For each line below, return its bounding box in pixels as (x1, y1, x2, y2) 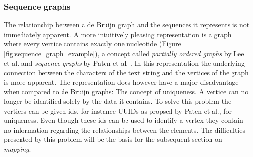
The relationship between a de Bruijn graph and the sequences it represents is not (4, 20, 250, 30)
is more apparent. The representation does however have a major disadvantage (4, 77, 239, 87)
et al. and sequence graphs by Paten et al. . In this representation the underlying (4, 58, 245, 68)
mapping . (4, 143, 31, 154)
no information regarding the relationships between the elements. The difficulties (4, 124, 245, 135)
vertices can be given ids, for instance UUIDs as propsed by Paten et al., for (4, 105, 232, 116)
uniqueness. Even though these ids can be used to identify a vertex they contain (4, 115, 243, 125)
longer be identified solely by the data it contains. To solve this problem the (4, 96, 232, 106)
